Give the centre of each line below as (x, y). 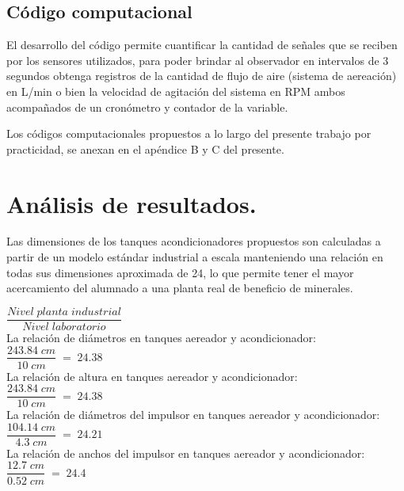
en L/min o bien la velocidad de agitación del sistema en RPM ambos (176, 91)
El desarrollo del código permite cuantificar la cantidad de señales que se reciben (202, 45)
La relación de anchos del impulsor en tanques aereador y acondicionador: (186, 453)
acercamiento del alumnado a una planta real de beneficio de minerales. (180, 288)
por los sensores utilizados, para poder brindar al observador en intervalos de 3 (198, 60)
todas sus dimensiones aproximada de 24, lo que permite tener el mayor (180, 272)
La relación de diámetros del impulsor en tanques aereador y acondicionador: (193, 415)
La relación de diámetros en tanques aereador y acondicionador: (161, 337)
